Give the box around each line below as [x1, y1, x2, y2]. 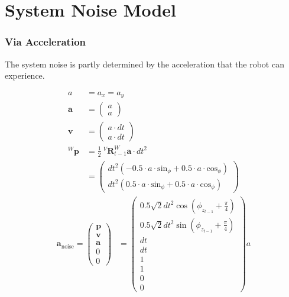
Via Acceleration [5, 34, 86, 49]
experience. [5, 69, 45, 82]
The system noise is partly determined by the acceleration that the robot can [5, 57, 284, 70]
